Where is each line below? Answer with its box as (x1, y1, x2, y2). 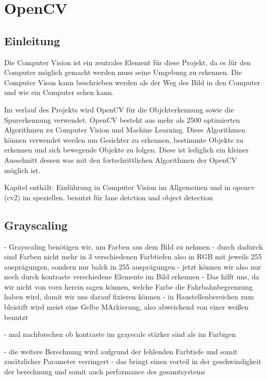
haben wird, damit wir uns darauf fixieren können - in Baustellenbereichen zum (4, 291, 254, 302)
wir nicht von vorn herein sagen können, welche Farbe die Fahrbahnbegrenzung (4, 281, 253, 292)
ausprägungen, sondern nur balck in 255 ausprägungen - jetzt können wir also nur (4, 261, 261, 272)
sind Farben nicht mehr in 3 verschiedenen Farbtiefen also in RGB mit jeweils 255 (4, 251, 262, 262)
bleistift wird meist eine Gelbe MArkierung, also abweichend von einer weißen (4, 301, 249, 312)
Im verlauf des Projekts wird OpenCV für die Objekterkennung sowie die (4, 104, 234, 115)
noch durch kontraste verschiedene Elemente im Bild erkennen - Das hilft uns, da (4, 271, 259, 282)
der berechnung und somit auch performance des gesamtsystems (4, 366, 205, 377)
